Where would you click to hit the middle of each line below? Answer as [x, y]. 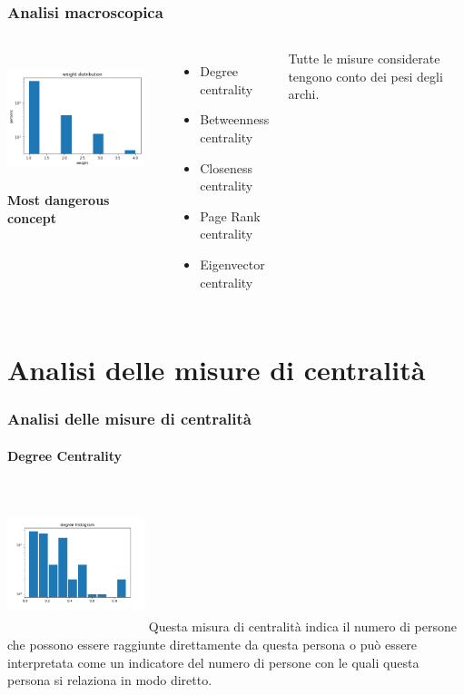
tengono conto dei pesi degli [365, 76]
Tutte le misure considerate [364, 59]
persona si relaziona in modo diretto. [110, 680]
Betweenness [235, 119]
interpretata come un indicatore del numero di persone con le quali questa [213, 662]
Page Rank [230, 215]
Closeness [226, 167]
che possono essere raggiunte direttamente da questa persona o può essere [212, 644]
